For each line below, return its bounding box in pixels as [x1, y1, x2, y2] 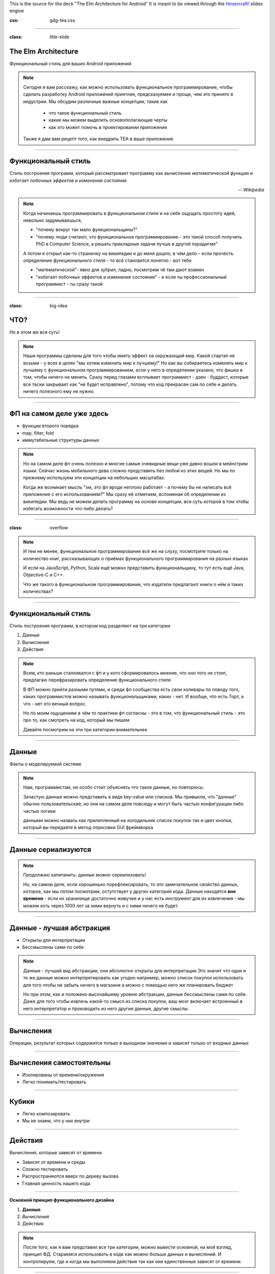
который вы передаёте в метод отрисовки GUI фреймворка [23, 825, 154, 831]
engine [9, 8, 24, 14]
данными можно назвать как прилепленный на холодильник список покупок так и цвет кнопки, [23, 817, 233, 823]
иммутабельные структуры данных [22, 437, 99, 443]
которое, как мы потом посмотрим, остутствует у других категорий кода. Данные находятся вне [23, 888, 236, 894]
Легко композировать [22, 1110, 71, 1117]
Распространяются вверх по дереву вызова [22, 1173, 119, 1179]
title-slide [49, 34, 70, 40]
